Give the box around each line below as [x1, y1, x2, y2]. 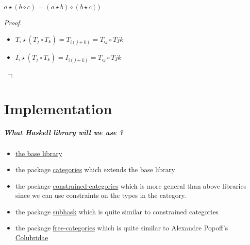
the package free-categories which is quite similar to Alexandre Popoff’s [15, 223, 228, 233]
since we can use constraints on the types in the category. [15, 190, 186, 200]
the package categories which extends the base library [15, 164, 175, 175]
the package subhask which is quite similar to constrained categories [15, 206, 218, 216]
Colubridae [15, 232, 48, 243]
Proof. [4, 17, 22, 27]
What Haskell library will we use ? [4, 127, 123, 137]
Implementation [4, 98, 112, 118]
